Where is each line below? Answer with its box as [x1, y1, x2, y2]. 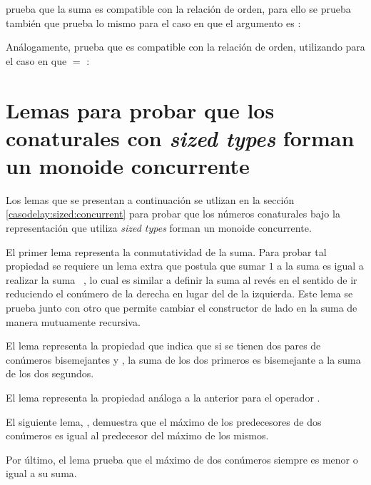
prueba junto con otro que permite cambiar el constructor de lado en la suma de [6, 300, 357, 315]
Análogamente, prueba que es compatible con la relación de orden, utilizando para [6, 39, 365, 54]
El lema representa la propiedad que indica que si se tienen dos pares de [6, 338, 321, 353]
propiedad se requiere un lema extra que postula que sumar [6, 258, 266, 273]
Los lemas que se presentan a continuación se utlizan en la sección [6, 192, 295, 207]
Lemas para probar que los [6, 95, 275, 124]
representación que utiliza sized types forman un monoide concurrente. [6, 220, 312, 235]
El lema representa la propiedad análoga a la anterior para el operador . [6, 390, 320, 404]
